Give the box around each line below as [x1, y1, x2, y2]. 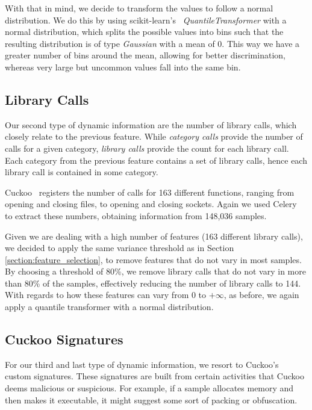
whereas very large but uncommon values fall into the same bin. [5, 60, 241, 73]
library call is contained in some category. [5, 166, 158, 178]
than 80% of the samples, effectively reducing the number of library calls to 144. [5, 276, 301, 289]
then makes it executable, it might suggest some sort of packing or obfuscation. [5, 393, 298, 406]
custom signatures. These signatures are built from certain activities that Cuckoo [5, 370, 304, 382]
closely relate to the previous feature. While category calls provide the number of [5, 130, 303, 143]
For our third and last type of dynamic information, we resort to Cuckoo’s [5, 358, 279, 370]
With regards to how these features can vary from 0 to [5, 288, 207, 301]
